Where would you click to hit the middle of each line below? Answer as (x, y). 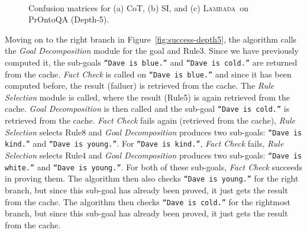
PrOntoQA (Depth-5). (69, 19)
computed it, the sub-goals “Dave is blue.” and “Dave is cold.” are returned (151, 62)
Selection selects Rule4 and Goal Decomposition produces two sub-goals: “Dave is (153, 155)
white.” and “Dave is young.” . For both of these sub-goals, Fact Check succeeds (154, 166)
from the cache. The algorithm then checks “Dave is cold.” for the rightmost (148, 201)
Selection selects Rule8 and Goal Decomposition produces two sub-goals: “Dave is (153, 132)
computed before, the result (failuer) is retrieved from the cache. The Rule (140, 85)
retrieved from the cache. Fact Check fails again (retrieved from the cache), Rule (150, 120)
